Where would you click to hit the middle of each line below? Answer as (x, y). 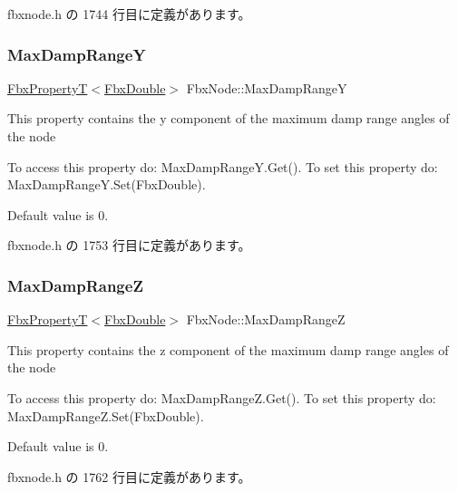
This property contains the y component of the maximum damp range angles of (229, 118)
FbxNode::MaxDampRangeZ (266, 319)
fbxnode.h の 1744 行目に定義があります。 (129, 14)
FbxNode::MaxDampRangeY (267, 87)
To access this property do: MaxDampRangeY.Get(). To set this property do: (223, 166)
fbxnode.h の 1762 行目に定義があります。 (129, 476)
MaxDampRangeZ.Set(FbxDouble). (106, 415)
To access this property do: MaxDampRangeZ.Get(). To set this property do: (222, 397)
